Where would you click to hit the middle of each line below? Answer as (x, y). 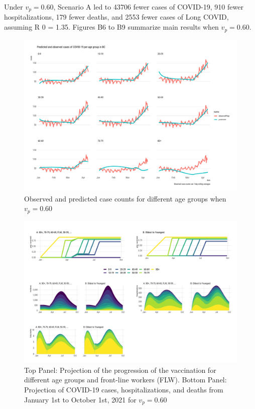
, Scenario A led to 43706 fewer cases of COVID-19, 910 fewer (148, 7)
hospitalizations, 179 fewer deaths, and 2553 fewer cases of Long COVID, (116, 17)
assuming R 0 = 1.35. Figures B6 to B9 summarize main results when (111, 27)
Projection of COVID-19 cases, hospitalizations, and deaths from (124, 389)
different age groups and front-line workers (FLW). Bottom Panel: (125, 380)
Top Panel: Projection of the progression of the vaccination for (120, 370)
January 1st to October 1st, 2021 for (80, 399)
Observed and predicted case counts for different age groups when (125, 198)
